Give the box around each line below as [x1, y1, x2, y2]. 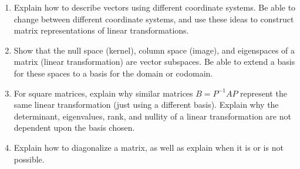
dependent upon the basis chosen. [14, 121, 135, 134]
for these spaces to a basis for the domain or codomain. [14, 67, 213, 79]
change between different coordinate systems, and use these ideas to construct [14, 12, 294, 25]
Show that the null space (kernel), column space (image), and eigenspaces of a [14, 44, 295, 56]
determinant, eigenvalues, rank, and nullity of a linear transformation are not [14, 110, 291, 122]
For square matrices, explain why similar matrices [14, 87, 193, 99]
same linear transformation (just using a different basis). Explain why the [14, 98, 279, 111]
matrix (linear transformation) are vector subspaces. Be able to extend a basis [14, 55, 295, 68]
